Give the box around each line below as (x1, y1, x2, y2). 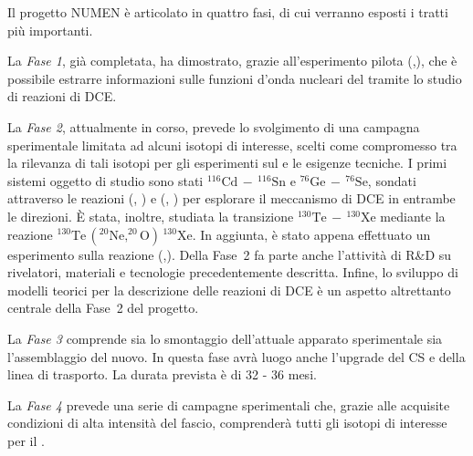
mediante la (380, 206, 446, 225)
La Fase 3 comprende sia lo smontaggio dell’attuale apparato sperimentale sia (7, 328, 443, 347)
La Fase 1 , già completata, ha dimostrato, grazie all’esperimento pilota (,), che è (7, 51, 457, 70)
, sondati (367, 171, 416, 190)
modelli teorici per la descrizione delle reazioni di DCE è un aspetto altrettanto (7, 280, 451, 299)
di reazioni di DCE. (7, 87, 117, 106)
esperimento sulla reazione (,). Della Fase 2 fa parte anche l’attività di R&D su (7, 244, 452, 264)
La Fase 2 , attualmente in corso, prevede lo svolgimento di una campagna (7, 117, 420, 136)
